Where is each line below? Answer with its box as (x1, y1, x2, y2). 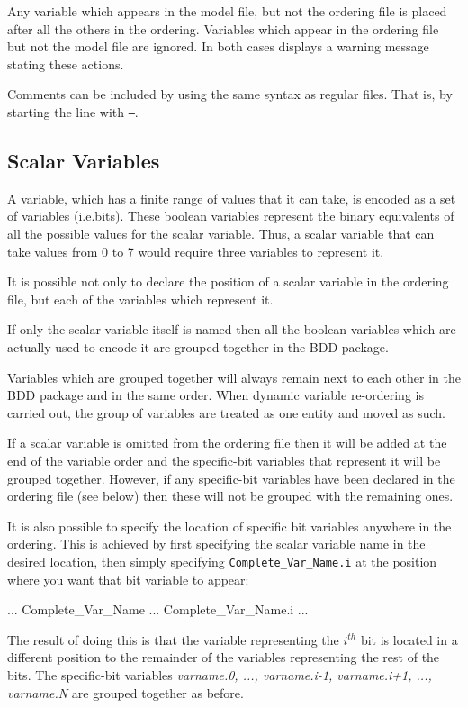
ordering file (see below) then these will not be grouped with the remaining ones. (7, 486, 454, 505)
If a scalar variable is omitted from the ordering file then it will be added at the (7, 433, 447, 452)
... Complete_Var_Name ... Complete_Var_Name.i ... (7, 600, 309, 619)
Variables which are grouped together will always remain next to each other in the (7, 368, 461, 386)
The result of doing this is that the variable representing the (7, 630, 339, 649)
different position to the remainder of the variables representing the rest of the (7, 648, 440, 667)
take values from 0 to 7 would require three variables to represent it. (7, 241, 384, 260)
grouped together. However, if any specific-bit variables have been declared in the (7, 468, 455, 487)
